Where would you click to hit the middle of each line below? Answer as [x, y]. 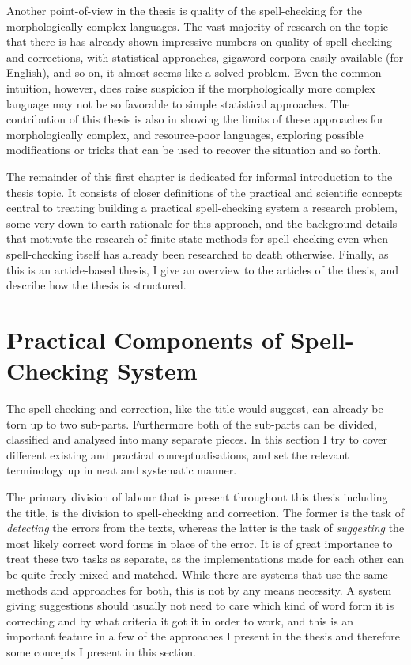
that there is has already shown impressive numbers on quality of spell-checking [199, 42]
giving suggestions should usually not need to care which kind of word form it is [200, 605]
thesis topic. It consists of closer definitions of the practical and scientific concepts [205, 192]
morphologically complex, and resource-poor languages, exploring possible [185, 134]
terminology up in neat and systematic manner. [122, 470]
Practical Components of [144, 339]
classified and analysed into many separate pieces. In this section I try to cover [197, 439]
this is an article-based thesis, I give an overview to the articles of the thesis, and [203, 269]
